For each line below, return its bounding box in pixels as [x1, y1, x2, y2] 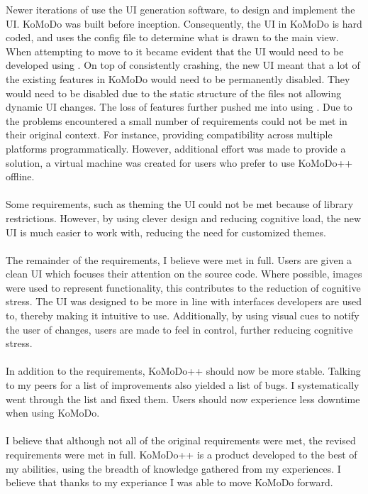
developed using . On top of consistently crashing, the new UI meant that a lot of [6, 57, 360, 72]
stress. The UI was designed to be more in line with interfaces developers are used [6, 294, 362, 309]
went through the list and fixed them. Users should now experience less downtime [6, 391, 360, 406]
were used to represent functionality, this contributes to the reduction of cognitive [6, 280, 361, 295]
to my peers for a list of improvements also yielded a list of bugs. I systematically [6, 378, 359, 393]
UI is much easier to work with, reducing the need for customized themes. [6, 224, 326, 239]
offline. [6, 169, 35, 184]
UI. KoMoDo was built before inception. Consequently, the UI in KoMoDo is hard [6, 16, 362, 31]
